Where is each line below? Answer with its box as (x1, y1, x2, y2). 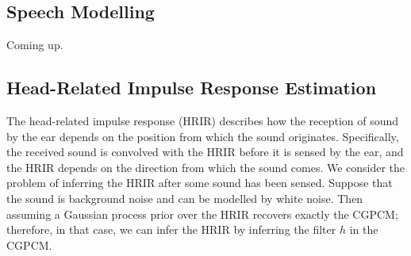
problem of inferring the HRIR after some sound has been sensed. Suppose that (6, 174, 393, 191)
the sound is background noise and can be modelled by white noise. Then (6, 189, 363, 206)
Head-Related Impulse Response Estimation (6, 75, 377, 100)
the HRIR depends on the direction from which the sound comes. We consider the (6, 159, 405, 175)
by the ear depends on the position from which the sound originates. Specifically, (6, 128, 399, 144)
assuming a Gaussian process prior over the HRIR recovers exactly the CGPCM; (6, 205, 398, 222)
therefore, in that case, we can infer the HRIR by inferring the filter (6, 221, 336, 238)
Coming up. (6, 36, 63, 53)
